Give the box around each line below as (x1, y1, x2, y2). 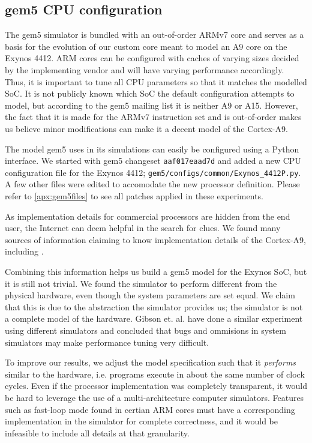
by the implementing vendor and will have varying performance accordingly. (5, 63, 284, 76)
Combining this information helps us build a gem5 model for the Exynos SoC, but (5, 265, 307, 278)
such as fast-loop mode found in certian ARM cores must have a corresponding (5, 403, 295, 415)
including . (5, 245, 44, 258)
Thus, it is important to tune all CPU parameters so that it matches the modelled (5, 75, 307, 88)
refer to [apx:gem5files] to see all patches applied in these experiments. (5, 190, 263, 202)
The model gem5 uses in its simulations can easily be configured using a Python (5, 142, 299, 155)
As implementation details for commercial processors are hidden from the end (5, 209, 290, 222)
